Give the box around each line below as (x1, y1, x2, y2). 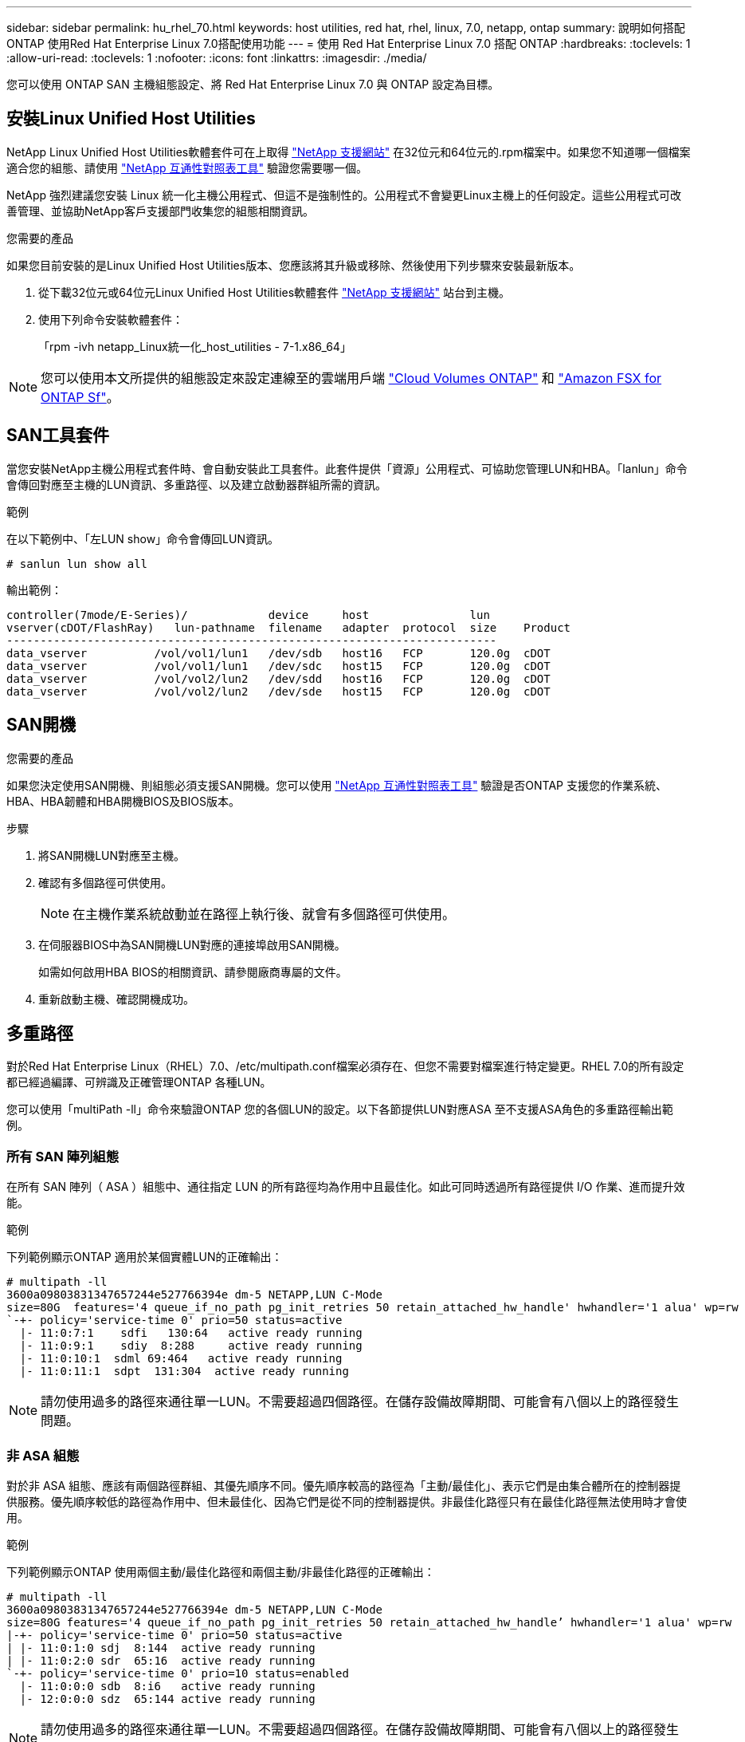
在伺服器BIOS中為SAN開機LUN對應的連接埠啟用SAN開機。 (38, 937, 346, 952)
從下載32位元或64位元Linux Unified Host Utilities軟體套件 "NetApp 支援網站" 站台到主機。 (38, 285, 511, 299)
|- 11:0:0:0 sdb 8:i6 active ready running (19, 1679, 316, 1693)
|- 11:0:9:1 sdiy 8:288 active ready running (19, 1339, 363, 1353)
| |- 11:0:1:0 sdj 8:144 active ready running (6, 1641, 316, 1654)
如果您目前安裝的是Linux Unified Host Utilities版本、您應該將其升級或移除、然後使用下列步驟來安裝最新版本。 (6, 258, 581, 272)
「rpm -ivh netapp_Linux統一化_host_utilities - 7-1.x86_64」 (38, 339, 351, 353)
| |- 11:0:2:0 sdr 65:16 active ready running (6, 1653, 316, 1667)
